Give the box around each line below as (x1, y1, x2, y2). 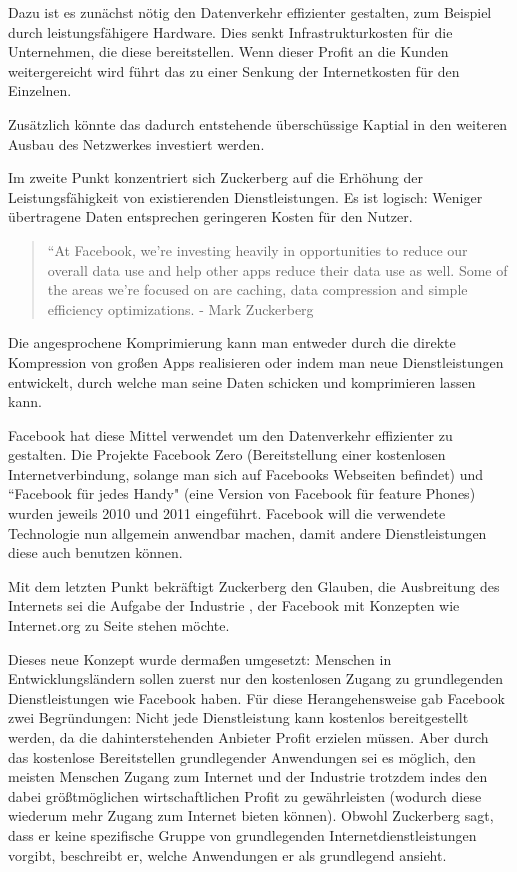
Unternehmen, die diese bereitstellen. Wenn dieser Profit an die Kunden (8, 41, 449, 62)
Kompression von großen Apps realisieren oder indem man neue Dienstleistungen (8, 351, 504, 372)
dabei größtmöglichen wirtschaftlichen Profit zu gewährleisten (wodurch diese (8, 785, 482, 806)
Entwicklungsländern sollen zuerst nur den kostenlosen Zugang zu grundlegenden (8, 668, 504, 689)
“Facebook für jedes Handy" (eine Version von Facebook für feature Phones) (8, 483, 476, 504)
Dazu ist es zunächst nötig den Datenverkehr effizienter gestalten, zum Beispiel (8, 2, 492, 22)
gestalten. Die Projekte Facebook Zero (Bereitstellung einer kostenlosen (8, 444, 446, 465)
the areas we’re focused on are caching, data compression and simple (47, 279, 468, 300)
